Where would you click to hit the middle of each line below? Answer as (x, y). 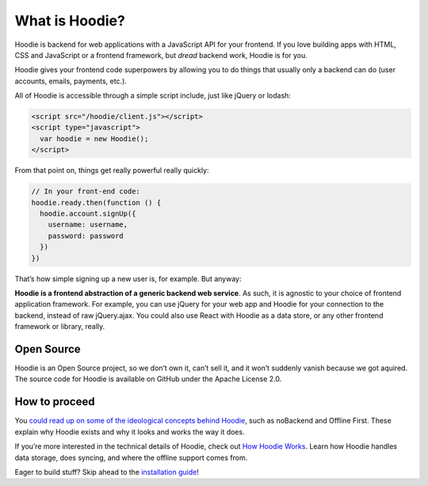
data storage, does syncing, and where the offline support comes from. (131, 457)
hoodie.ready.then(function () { (96, 203)
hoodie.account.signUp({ (88, 214)
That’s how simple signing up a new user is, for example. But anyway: (128, 278)
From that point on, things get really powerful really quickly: (112, 170)
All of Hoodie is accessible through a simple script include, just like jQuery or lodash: (153, 96)
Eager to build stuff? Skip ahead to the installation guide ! (107, 472)
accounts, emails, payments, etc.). (71, 81)
